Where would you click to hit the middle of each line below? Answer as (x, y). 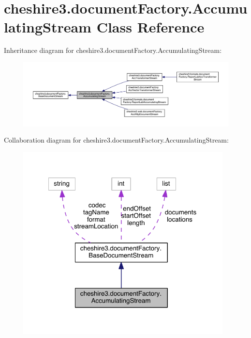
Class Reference (150, 27)
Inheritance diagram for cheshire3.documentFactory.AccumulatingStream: (113, 50)
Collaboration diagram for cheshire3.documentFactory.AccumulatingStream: (116, 140)
